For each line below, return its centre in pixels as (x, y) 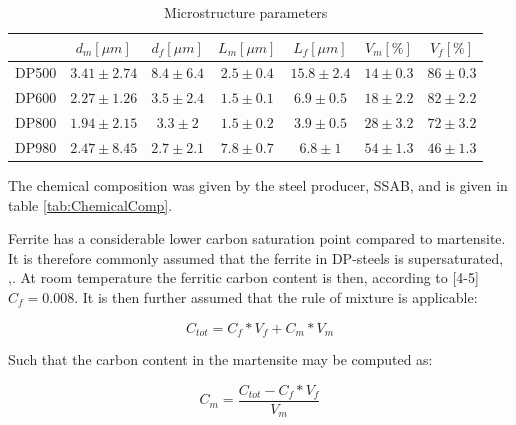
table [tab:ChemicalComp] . (90, 204)
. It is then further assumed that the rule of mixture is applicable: (276, 297)
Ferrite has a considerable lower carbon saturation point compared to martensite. (257, 238)
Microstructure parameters (246, 12)
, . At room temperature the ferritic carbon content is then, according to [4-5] (243, 277)
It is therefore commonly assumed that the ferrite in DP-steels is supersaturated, (256, 257)
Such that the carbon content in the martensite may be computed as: (220, 359)
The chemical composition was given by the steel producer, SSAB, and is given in (258, 185)
